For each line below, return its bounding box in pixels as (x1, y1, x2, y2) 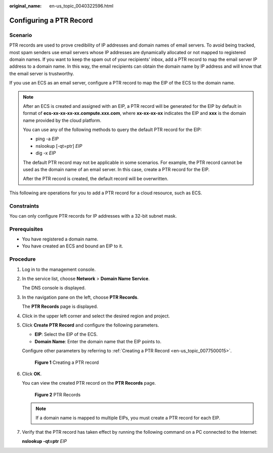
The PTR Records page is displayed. (22, 304, 98, 310)
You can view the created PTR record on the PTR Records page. (22, 380, 156, 386)
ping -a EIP (35, 136, 59, 142)
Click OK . (22, 370, 42, 377)
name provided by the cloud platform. (23, 117, 102, 123)
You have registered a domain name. (22, 236, 99, 242)
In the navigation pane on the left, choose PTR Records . (22, 294, 139, 300)
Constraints (9, 202, 39, 210)
